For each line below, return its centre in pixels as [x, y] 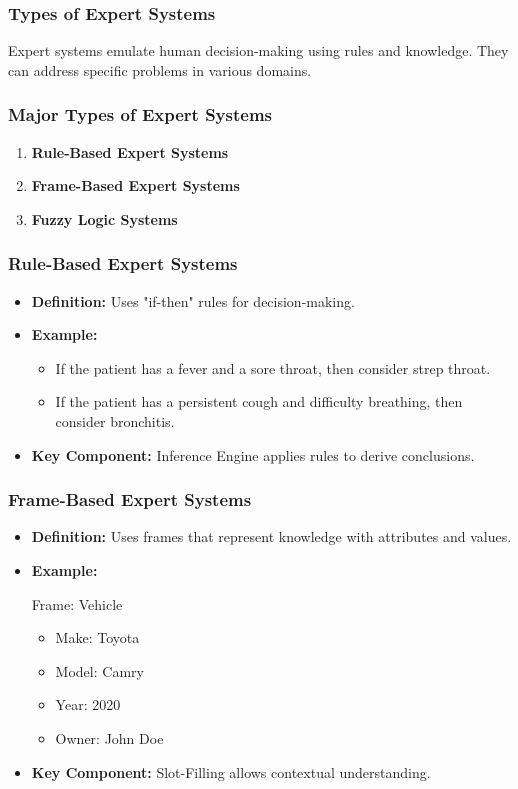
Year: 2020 [88, 704]
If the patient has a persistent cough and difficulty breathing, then [259, 401]
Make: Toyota [97, 637]
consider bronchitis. [115, 421]
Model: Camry [99, 670]
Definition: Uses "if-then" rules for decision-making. [193, 300]
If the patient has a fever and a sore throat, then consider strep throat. [273, 367]
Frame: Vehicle [77, 603]
